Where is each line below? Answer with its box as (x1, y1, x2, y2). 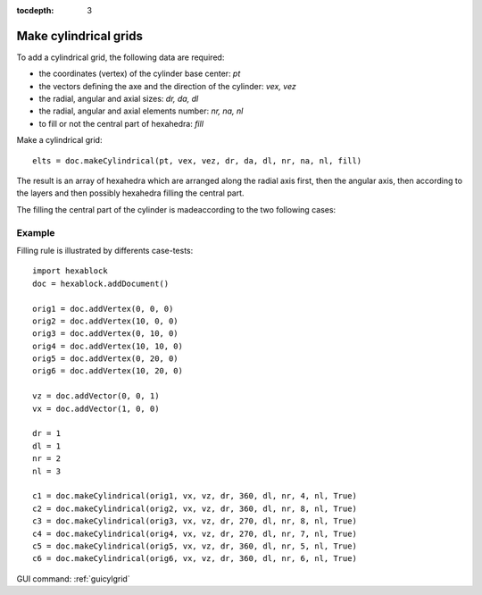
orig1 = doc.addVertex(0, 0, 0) (32, 304, 174, 314)
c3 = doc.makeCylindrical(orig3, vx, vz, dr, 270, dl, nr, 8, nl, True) (32, 516, 357, 526)
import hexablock (32, 266, 108, 276)
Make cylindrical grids (16, 28, 143, 44)
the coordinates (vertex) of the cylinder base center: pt (38, 68, 241, 80)
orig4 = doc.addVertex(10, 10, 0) (32, 340, 183, 351)
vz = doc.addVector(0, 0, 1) (32, 391, 160, 401)
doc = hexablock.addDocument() (32, 278, 170, 289)
